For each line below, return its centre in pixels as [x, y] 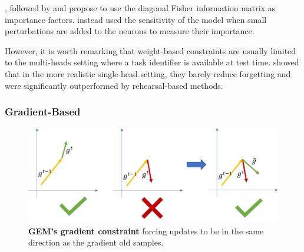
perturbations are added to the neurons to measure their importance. [130, 31]
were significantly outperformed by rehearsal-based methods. [114, 85]
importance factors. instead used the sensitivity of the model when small [136, 19]
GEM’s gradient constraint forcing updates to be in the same [146, 231]
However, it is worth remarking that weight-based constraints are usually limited [151, 50]
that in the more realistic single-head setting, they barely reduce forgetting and [148, 73]
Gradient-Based [43, 112]
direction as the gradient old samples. [96, 242]
